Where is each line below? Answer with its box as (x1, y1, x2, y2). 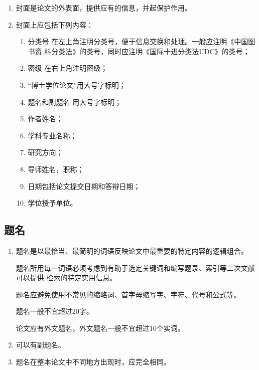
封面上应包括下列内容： (16, 19, 93, 30)
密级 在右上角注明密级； (28, 63, 108, 73)
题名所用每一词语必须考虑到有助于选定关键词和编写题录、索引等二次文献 (16, 262, 255, 273)
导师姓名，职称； (28, 163, 84, 174)
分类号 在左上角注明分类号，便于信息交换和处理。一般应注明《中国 (28, 36, 248, 47)
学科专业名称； (28, 130, 77, 140)
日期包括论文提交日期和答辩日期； (28, 180, 141, 191)
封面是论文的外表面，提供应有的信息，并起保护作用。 (16, 3, 192, 13)
